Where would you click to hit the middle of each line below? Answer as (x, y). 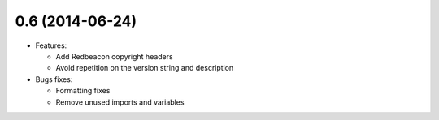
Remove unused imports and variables (120, 102)
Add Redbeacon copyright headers (115, 56)
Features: (51, 45)
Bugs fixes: (54, 79)
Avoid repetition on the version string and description (145, 68)
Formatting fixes (83, 91)
